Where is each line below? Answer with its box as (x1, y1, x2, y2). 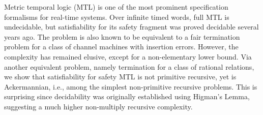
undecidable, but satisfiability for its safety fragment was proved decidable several (4, 21, 259, 32)
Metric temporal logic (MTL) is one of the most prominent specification (4, 2, 228, 12)
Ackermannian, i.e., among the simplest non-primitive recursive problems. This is (4, 81, 257, 92)
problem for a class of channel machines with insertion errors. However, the (4, 41, 239, 52)
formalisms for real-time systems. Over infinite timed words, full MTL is (4, 11, 229, 22)
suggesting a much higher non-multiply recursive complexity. (4, 101, 193, 111)
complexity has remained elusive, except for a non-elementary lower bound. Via (4, 51, 252, 62)
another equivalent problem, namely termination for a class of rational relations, (4, 61, 254, 72)
